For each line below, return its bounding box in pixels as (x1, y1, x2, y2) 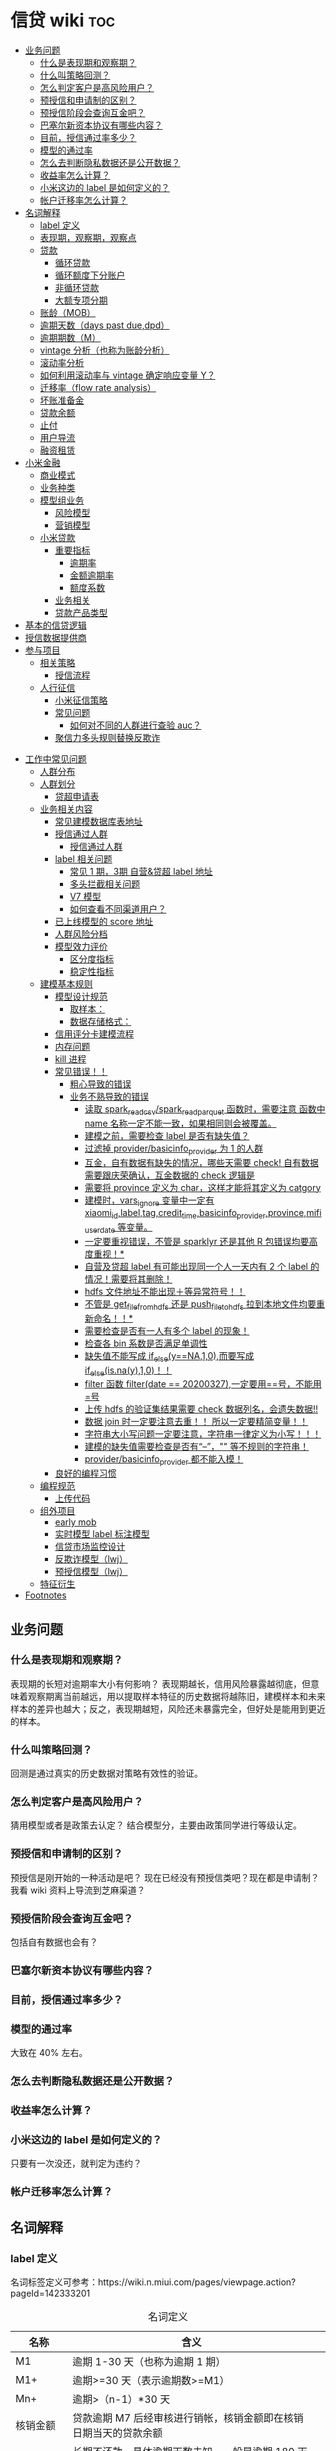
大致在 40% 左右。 (10, 2047, 88, 2059)
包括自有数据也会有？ (10, 1936, 98, 1948)
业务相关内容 (39, 802, 93, 815)
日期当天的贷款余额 (72, 2426, 163, 2440)
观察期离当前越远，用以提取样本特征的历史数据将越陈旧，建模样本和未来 (27, 1690, 326, 1702)
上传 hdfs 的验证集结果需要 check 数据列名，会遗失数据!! (84, 1403, 319, 1415)
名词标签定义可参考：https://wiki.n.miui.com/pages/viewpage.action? (10, 2276, 297, 2288)
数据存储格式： (69, 1015, 132, 1027)
